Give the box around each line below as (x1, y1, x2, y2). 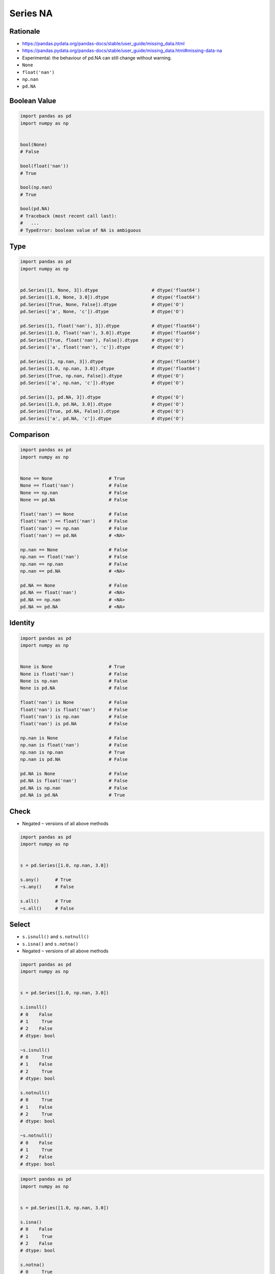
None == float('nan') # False (20, 483, 128, 489)
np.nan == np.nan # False (20, 561, 128, 567)
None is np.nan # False (20, 678, 128, 684)
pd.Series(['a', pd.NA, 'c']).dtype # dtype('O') (20, 415, 184, 421)
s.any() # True (20, 877, 71, 883)
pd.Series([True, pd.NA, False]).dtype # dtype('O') (20, 408, 184, 414)
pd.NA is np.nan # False (20, 785, 128, 791)
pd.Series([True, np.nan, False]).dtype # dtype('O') (20, 373, 184, 379)
